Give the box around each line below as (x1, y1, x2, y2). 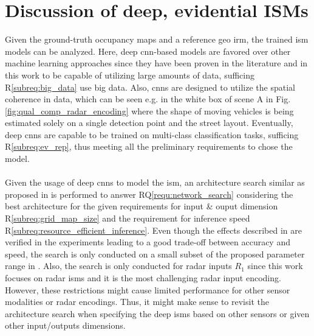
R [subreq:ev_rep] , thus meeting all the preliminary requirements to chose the (5, 140, 293, 153)
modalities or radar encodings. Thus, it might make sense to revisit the (5, 295, 269, 308)
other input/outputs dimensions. (5, 319, 126, 332)
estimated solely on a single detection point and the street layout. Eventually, (5, 116, 293, 129)
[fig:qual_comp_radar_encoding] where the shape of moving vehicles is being (5, 104, 294, 117)
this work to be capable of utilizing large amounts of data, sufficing (5, 68, 254, 81)
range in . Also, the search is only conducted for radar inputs (5, 259, 232, 272)
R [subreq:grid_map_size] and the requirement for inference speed (5, 212, 250, 225)
